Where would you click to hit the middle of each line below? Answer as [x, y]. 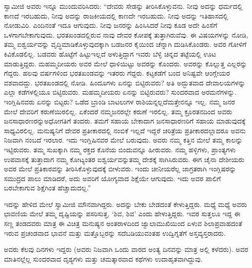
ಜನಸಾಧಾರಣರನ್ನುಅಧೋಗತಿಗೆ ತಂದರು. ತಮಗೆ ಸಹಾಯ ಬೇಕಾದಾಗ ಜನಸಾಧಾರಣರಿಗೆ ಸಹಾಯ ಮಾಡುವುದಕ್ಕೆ [125, 121]
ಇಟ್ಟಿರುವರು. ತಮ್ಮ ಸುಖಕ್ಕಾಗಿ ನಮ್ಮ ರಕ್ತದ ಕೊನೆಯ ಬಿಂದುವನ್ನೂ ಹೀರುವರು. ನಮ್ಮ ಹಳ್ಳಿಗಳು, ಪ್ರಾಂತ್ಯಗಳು [120, 149]
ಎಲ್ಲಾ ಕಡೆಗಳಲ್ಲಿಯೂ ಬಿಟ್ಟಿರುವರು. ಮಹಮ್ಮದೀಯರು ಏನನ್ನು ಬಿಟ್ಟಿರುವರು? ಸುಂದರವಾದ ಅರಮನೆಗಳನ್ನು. [120, 92]
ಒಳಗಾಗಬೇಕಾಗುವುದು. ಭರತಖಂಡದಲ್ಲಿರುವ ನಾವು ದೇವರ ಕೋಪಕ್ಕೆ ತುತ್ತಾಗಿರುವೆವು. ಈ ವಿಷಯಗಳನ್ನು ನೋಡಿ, [126, 34]
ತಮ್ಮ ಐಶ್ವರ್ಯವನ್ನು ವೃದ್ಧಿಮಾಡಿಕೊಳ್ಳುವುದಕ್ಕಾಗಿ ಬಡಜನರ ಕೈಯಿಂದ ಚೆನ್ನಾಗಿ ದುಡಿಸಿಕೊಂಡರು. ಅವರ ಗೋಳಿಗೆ [125, 44]
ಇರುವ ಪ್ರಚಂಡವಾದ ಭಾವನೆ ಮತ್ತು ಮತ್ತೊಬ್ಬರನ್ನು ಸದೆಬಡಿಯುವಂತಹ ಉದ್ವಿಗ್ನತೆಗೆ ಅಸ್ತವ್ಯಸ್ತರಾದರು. [115, 233]
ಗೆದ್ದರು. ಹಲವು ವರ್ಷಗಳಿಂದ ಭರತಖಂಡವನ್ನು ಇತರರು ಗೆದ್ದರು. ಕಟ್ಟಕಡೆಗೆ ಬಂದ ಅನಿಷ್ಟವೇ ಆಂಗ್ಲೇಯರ [117, 73]
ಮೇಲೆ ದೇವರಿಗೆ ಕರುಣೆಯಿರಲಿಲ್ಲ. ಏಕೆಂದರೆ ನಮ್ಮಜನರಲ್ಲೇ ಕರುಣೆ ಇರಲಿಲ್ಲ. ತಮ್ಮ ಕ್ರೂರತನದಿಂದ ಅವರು [118, 111]
